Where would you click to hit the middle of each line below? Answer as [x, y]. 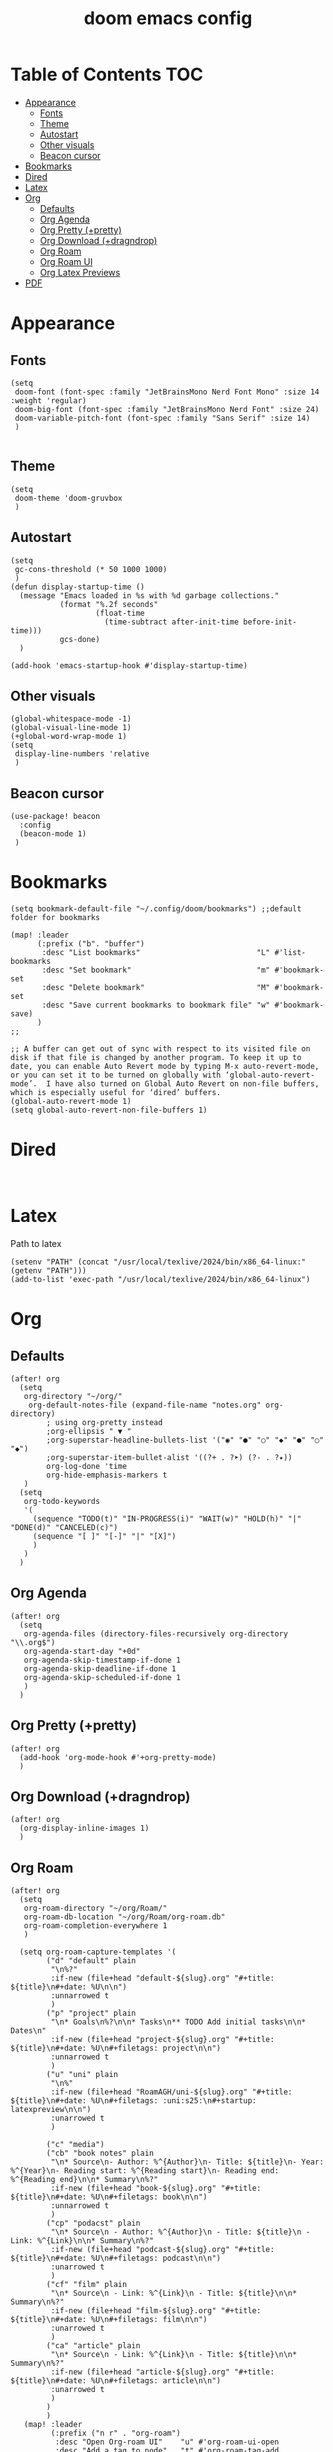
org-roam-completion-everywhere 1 [95, 1926]
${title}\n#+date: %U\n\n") [69, 1987]
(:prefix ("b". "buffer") [90, 944]
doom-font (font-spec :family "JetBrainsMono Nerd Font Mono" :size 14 [167, 392]
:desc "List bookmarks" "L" [156, 953]
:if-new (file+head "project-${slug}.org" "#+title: [162, 2040]
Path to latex [36, 1243]
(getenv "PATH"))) [48, 1271]
